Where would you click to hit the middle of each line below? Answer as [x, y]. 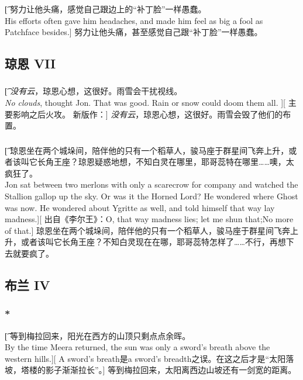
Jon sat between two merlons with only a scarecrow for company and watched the [151, 184]
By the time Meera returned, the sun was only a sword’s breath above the [137, 347]
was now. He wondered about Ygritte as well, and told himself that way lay [140, 207]
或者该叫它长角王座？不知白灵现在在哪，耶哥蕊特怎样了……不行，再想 [153, 242]
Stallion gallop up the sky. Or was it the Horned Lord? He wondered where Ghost [151, 196]
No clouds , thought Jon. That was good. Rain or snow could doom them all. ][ [145, 102]
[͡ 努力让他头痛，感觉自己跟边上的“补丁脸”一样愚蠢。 [106, 8]
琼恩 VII [30, 63]
